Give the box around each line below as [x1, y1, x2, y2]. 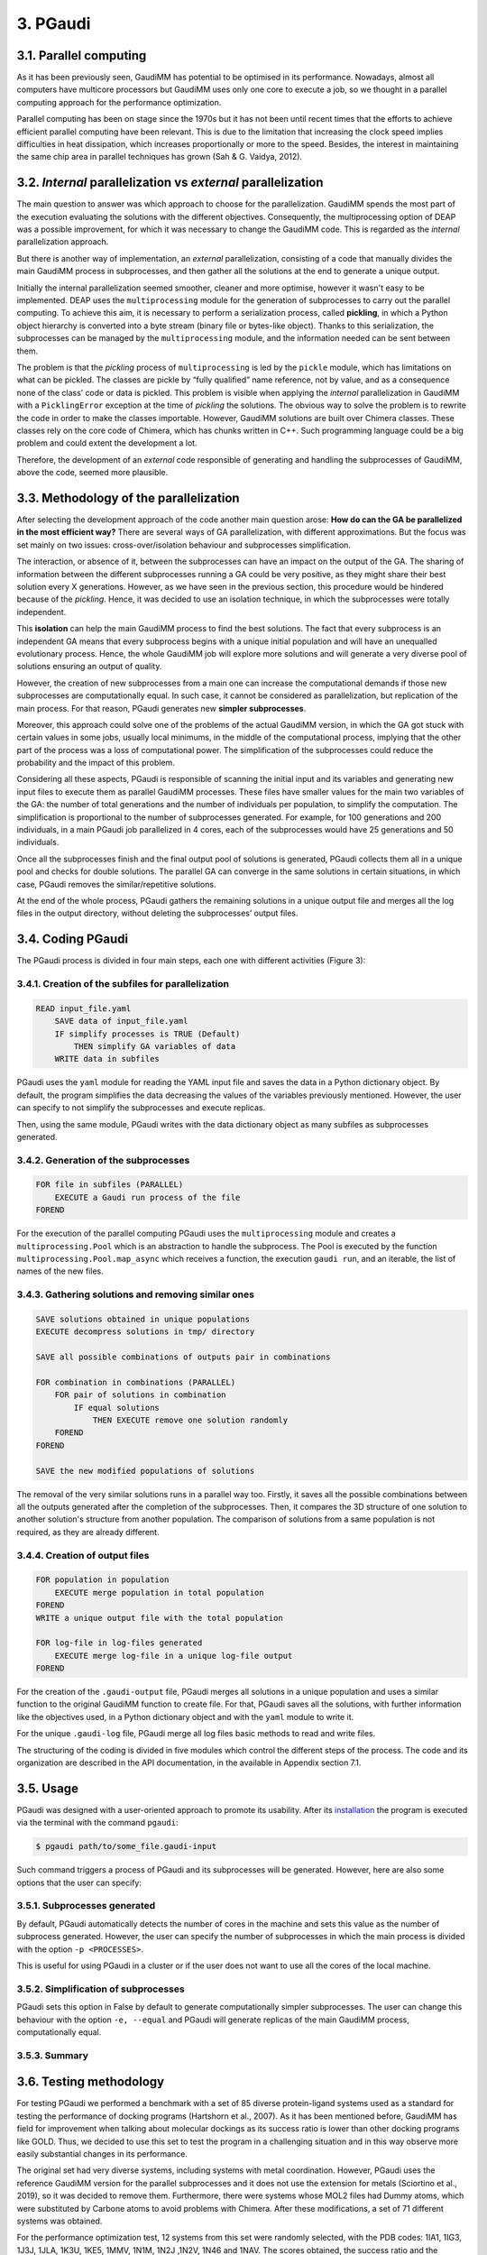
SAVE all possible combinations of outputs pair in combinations [35, 1352, 331, 1362]
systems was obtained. [16, 2215, 103, 2226]
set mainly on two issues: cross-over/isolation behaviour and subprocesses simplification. [16, 539, 352, 550]
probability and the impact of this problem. [16, 758, 175, 769]
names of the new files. [16, 1266, 104, 1276]
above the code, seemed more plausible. [16, 467, 169, 478]
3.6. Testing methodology [16, 2075, 165, 2090]
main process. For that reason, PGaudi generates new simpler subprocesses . [16, 703, 307, 713]
